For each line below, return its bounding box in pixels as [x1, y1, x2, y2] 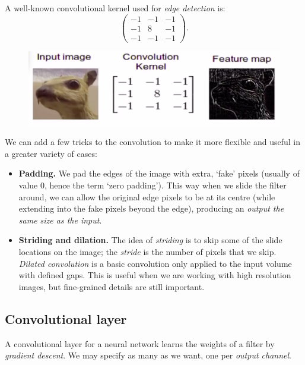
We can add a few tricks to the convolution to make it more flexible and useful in [5, 136, 300, 148]
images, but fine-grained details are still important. [18, 280, 205, 292]
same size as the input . [18, 213, 102, 226]
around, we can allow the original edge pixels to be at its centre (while [18, 190, 275, 203]
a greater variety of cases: [5, 147, 97, 159]
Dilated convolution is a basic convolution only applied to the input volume [18, 257, 292, 269]
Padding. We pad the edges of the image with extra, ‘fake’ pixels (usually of [18, 167, 300, 180]
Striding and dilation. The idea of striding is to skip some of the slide [18, 234, 282, 246]
